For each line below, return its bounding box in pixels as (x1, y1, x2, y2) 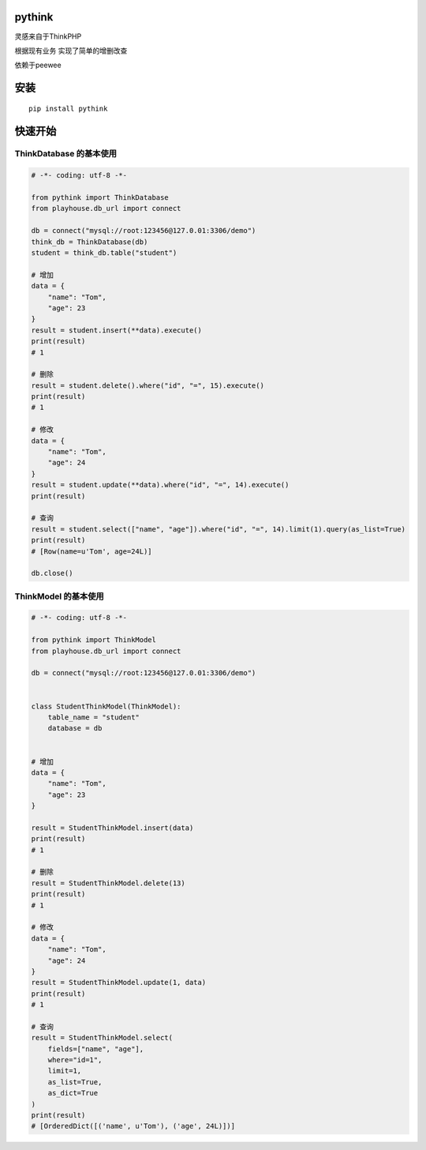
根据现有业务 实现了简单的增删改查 (14, 46, 128, 55)
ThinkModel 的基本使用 (14, 591, 104, 602)
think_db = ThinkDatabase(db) (31, 237, 148, 246)
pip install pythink (28, 103, 108, 113)
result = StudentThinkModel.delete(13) (31, 878, 185, 888)
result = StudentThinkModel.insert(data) (31, 823, 194, 832)
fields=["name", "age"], (47, 1044, 144, 1054)
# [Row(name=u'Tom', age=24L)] (31, 547, 153, 556)
